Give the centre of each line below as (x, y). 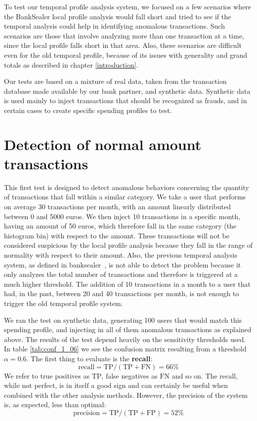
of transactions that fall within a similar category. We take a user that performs (125, 197)
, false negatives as (129, 375)
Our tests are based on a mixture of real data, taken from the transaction (115, 81)
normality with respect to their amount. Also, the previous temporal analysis (121, 255)
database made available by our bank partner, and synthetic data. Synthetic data (127, 91)
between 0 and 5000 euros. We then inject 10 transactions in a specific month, (122, 216)
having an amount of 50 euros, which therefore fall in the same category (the (120, 226)
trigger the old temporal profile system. (64, 303)
